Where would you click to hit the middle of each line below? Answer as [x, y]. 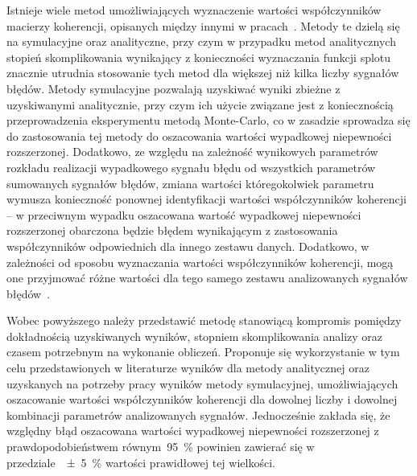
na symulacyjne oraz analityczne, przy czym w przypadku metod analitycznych [201, 41]
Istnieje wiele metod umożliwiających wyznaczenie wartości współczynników [194, 10]
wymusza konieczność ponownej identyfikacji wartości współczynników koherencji [207, 199]
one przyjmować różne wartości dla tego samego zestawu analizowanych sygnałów [207, 278]
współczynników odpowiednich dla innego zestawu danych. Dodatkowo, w [188, 246]
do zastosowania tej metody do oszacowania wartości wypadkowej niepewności [199, 135]
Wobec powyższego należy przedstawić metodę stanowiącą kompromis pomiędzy [204, 320]
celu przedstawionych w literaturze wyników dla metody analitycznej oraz [188, 368]
